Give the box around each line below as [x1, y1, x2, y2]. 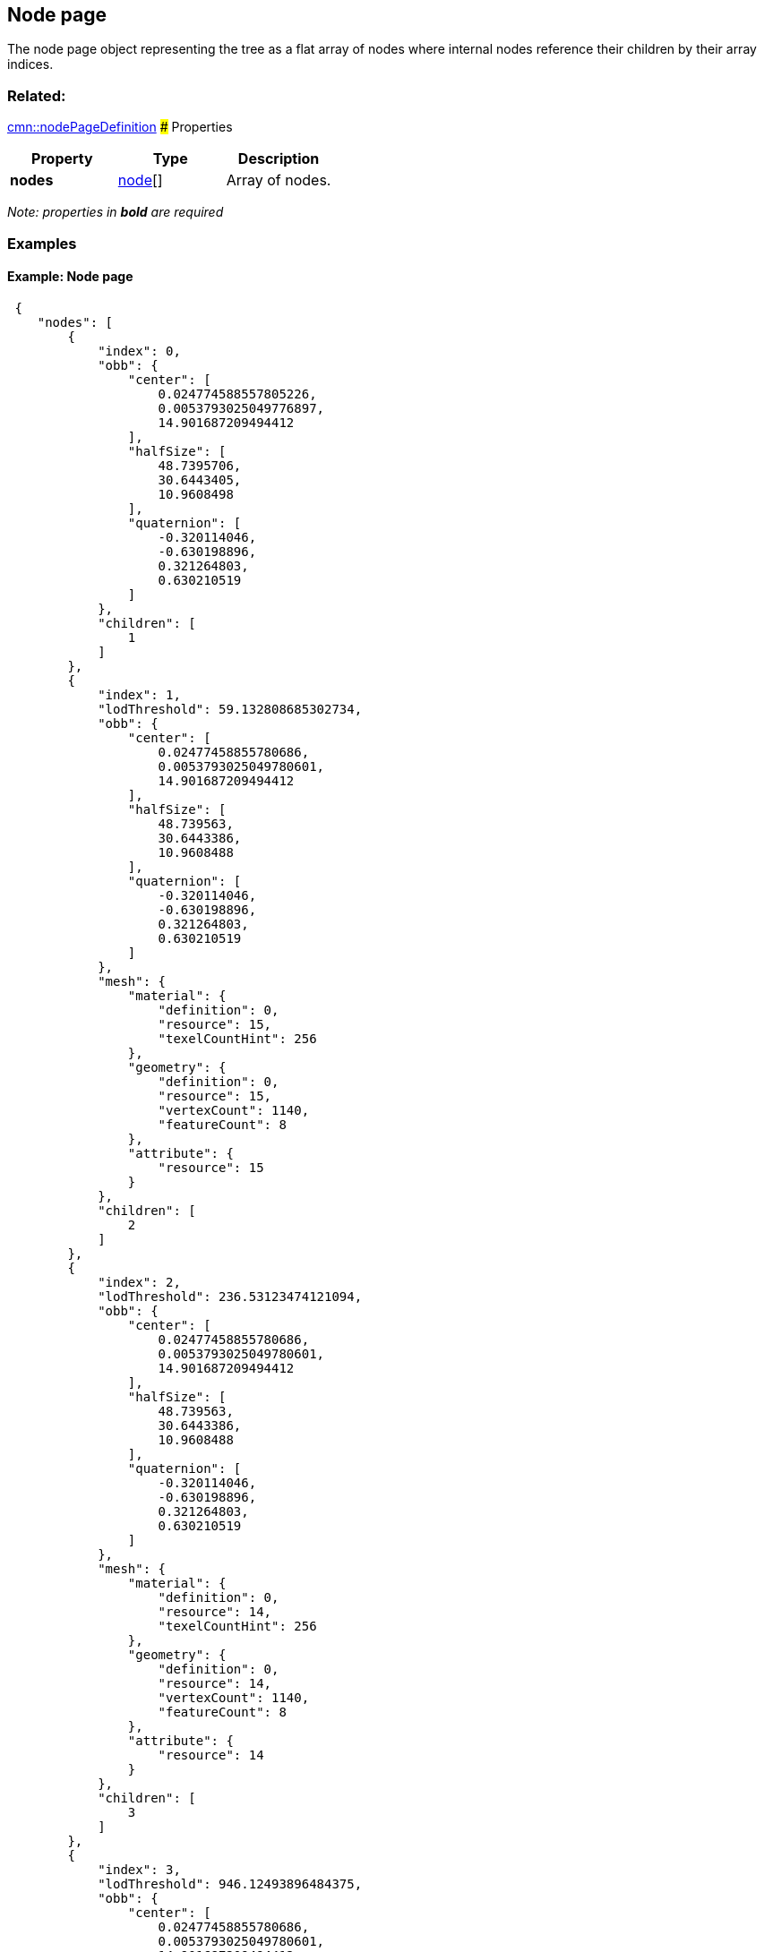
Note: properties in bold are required [7, 204, 224, 220]
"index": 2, [98, 1274, 181, 1289]
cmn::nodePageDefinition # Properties [7, 119, 233, 135]
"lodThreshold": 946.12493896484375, [98, 1876, 363, 1891]
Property [31, 150, 93, 168]
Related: [7, 86, 66, 105]
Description [237, 150, 320, 168]
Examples [7, 234, 77, 253]
